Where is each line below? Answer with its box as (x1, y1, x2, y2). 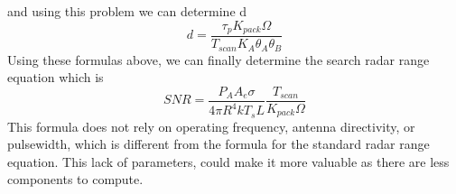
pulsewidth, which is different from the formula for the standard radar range (7, 134, 430, 153)
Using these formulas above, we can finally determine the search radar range (7, 50, 430, 69)
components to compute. (7, 170, 144, 189)
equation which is (7, 68, 104, 87)
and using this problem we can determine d (7, 2, 247, 20)
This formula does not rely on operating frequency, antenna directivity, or (7, 116, 415, 135)
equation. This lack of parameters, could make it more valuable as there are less (7, 152, 450, 171)
